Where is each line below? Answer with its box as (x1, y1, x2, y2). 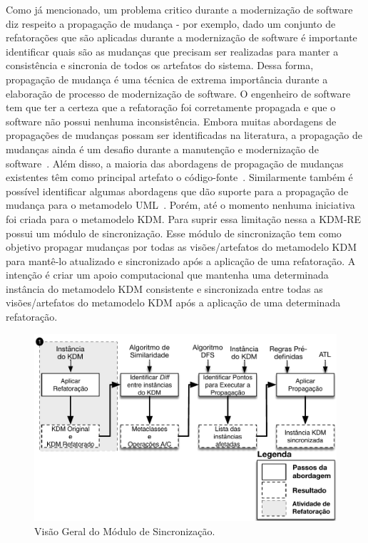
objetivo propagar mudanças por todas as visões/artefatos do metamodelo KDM (6, 239, 357, 254)
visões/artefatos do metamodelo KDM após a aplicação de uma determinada (6, 295, 341, 310)
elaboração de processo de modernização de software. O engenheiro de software (6, 86, 351, 100)
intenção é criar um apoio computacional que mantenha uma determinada (6, 267, 329, 282)
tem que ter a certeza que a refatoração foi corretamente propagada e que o (6, 100, 336, 115)
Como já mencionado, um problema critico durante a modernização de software (6, 2, 353, 16)
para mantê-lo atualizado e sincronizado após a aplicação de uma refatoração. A (6, 253, 356, 268)
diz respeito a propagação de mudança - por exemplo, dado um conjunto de (6, 16, 336, 31)
